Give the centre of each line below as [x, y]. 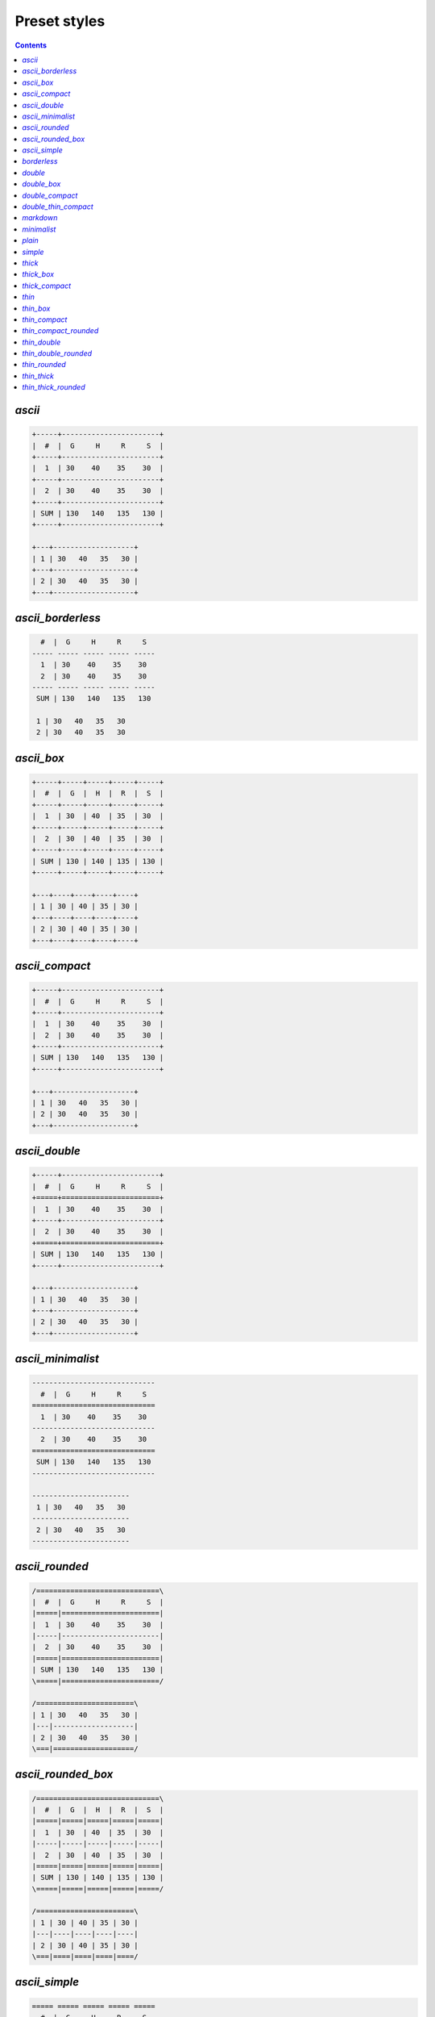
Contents [31, 45]
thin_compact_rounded [60, 331]
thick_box [38, 274]
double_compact [50, 195]
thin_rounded [44, 365]
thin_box [36, 308]
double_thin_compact [58, 207]
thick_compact [47, 286]
